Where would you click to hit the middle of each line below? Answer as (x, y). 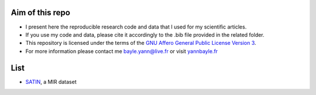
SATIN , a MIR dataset (51, 82)
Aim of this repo (40, 13)
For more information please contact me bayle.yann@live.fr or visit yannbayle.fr (122, 51)
